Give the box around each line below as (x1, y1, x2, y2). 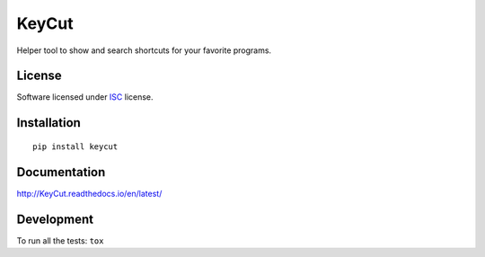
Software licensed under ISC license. (16, 92, 154, 102)
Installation (16, 115, 81, 130)
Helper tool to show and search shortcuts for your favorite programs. (16, 45, 272, 56)
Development (16, 211, 94, 226)
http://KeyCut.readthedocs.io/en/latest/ (16, 188, 163, 199)
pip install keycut (32, 141, 119, 152)
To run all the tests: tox (16, 235, 104, 246)
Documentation (16, 164, 106, 180)
